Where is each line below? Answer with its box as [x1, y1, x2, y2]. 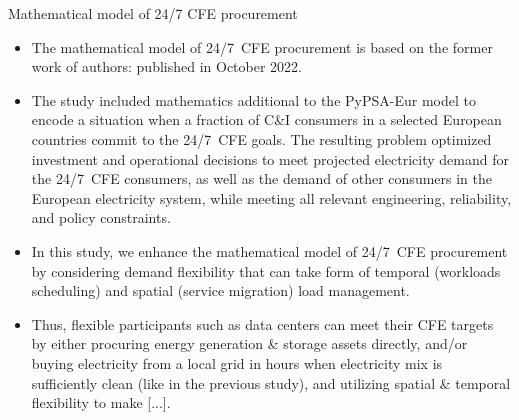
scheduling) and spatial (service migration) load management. [31, 280, 410, 301]
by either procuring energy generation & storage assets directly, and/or [31, 333, 468, 354]
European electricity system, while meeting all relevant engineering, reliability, [31, 187, 512, 208]
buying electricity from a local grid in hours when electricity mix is [31, 352, 443, 373]
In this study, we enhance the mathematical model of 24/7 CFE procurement [31, 240, 508, 261]
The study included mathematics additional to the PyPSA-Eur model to [31, 89, 476, 110]
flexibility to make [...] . [31, 392, 171, 413]
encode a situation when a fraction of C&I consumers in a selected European [31, 109, 502, 130]
